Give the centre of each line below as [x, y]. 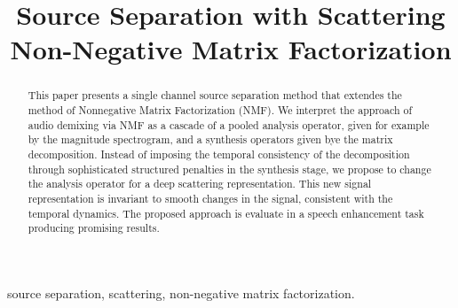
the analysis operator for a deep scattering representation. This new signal [200, 184]
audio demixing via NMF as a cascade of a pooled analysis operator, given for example [229, 124]
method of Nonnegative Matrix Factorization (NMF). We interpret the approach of [220, 110]
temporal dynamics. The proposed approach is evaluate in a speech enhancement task [226, 213]
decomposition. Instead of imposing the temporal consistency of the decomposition [219, 154]
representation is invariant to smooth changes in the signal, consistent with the [210, 198]
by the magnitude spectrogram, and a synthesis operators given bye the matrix [210, 139]
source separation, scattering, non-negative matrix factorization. [181, 293]
